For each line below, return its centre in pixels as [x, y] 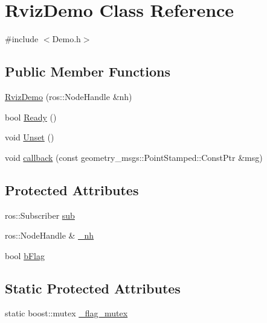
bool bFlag [25, 255]
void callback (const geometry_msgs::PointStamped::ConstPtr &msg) [134, 157]
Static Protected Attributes [93, 288]
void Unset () [30, 137]
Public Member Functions [88, 71]
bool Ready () [31, 117]
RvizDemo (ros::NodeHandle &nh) [69, 96]
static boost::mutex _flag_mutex [66, 313]
